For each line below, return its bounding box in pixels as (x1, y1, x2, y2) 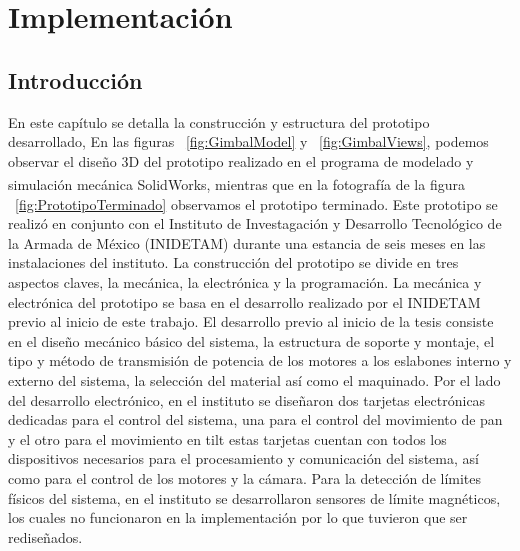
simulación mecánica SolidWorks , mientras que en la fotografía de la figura (8, 174, 465, 195)
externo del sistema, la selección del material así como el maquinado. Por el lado (8, 369, 501, 390)
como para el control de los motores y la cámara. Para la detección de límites (8, 467, 482, 488)
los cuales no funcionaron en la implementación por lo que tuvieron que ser (8, 507, 468, 528)
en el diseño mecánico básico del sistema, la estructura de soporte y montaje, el (8, 330, 495, 351)
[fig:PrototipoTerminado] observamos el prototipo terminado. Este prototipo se (15, 193, 498, 214)
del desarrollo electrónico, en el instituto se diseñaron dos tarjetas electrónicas (8, 389, 486, 410)
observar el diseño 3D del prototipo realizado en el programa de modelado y (8, 150, 474, 171)
